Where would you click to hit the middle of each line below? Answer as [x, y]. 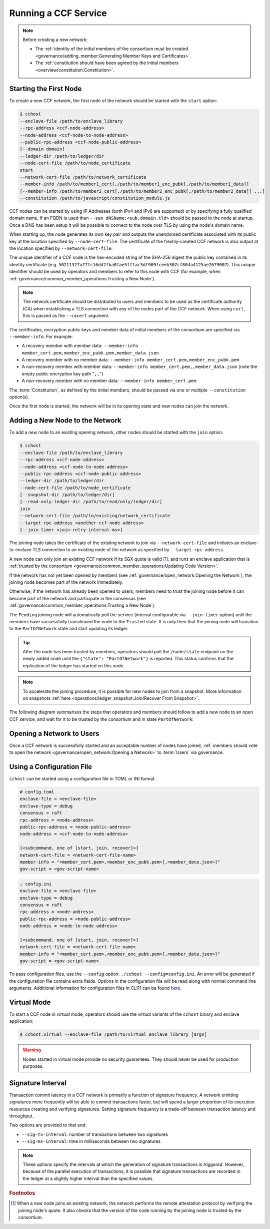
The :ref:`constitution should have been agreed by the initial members [107, 63]
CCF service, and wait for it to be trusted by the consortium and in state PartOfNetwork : [101, 719]
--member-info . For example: [41, 336]
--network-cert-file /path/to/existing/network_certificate [95, 516]
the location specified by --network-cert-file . [61, 248]
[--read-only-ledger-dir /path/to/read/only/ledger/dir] [91, 502]
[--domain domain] [42, 149]
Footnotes [22, 1193]
